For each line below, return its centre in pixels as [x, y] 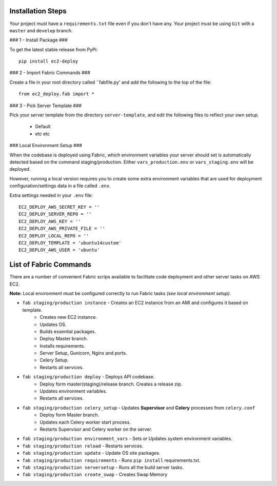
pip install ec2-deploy [48, 61]
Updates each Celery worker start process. [85, 422]
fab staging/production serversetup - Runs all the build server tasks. [103, 467]
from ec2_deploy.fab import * [57, 94]
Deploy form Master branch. [70, 415]
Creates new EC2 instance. [68, 317]
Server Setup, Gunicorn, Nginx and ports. [83, 353]
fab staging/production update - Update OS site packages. [91, 453]
